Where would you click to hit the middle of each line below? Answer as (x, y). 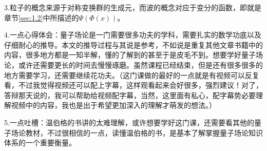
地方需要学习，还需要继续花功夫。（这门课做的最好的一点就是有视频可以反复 (132, 75)
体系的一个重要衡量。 (40, 143)
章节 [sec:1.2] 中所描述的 (42, 17)
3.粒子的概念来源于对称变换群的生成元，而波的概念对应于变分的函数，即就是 (133, 7)
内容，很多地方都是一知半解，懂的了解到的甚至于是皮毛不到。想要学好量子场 (133, 55)
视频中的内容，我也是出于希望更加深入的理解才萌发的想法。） (113, 105)
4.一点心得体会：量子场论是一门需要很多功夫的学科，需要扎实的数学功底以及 (133, 35)
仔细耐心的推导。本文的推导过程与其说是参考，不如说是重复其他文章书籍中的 (133, 44)
